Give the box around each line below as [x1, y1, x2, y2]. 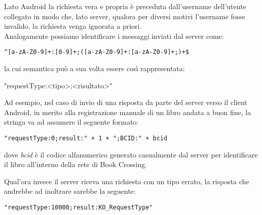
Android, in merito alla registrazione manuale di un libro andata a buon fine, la [4, 106, 251, 117]
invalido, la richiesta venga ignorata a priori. [4, 21, 142, 31]
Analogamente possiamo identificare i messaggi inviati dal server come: [4, 30, 224, 41]
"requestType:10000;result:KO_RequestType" [4, 204, 153, 211]
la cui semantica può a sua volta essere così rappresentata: [4, 63, 185, 74]
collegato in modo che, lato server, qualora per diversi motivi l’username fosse [4, 11, 245, 21]
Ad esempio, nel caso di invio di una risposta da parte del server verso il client [4, 97, 247, 107]
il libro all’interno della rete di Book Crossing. [4, 159, 147, 170]
